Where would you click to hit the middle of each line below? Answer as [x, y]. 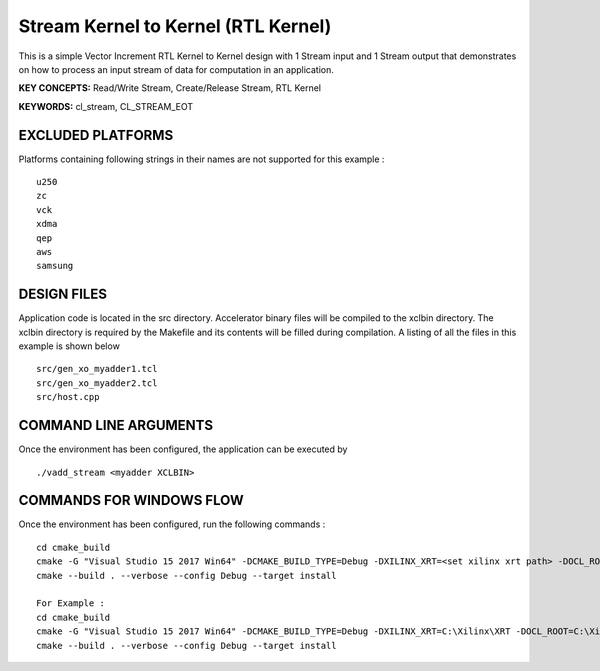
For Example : [70, 603]
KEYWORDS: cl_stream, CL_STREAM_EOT [106, 106]
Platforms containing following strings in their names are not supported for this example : [201, 159]
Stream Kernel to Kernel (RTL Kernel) [175, 26]
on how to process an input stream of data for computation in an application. [176, 69]
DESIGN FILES [62, 294]
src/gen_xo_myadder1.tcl [97, 369]
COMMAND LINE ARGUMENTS [116, 425]
